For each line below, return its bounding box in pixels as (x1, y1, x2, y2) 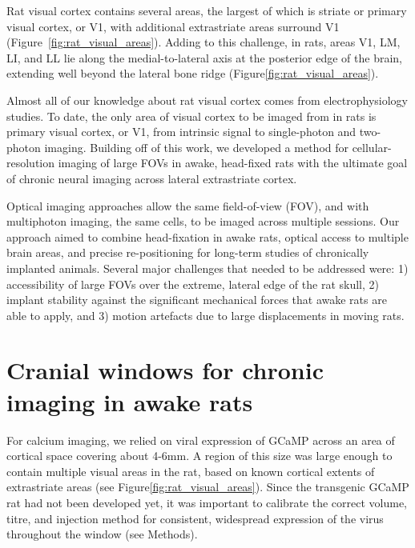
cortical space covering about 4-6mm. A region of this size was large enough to (6, 447, 393, 464)
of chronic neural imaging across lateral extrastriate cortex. (6, 170, 297, 186)
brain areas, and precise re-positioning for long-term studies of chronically (6, 244, 369, 261)
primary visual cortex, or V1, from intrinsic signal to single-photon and (6, 123, 357, 140)
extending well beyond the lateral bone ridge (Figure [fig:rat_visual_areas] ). (6, 65, 379, 82)
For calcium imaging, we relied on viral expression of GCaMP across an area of (6, 431, 395, 448)
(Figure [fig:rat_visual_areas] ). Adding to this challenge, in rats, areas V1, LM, (6, 34, 401, 50)
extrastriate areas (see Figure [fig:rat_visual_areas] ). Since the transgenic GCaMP (6, 478, 409, 495)
